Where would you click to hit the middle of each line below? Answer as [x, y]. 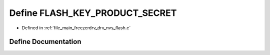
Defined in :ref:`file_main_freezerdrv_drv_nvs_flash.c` [76, 28]
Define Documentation [45, 42]
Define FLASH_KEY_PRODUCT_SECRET [93, 13]
